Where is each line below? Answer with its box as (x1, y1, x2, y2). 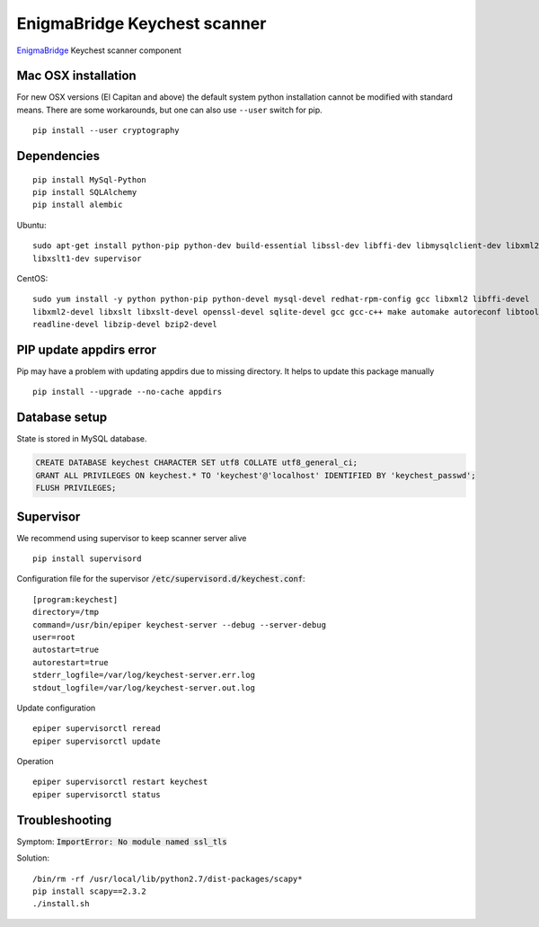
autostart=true (32, 645, 100, 655)
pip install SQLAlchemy (32, 187, 137, 198)
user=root (32, 632, 75, 642)
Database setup (16, 410, 108, 425)
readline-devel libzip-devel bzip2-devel (32, 319, 217, 330)
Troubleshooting (16, 812, 112, 827)
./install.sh (32, 899, 90, 909)
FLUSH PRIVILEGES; (35, 483, 117, 494)
